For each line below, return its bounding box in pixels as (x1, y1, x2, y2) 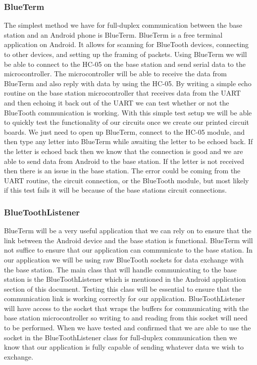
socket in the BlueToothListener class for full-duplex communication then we (4, 332, 237, 342)
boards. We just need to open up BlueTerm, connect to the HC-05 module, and (4, 126, 245, 137)
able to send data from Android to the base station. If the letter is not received (4, 156, 245, 166)
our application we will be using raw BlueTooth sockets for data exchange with (4, 254, 244, 264)
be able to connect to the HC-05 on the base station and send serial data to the (4, 58, 246, 69)
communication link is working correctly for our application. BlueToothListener (4, 293, 245, 304)
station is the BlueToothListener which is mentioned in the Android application (4, 274, 246, 284)
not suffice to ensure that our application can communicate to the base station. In (4, 245, 253, 255)
